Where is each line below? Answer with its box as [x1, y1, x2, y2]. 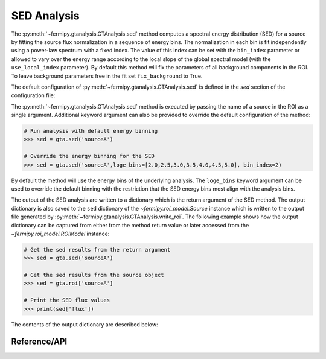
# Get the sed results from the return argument [24, 246, 171, 253]
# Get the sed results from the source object [24, 272, 164, 279]
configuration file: [11, 92, 56, 99]
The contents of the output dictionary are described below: [11, 320, 158, 328]
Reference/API [11, 337, 68, 347]
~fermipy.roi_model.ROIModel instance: [11, 230, 110, 237]
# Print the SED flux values [24, 297, 110, 304]
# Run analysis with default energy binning [24, 127, 158, 135]
